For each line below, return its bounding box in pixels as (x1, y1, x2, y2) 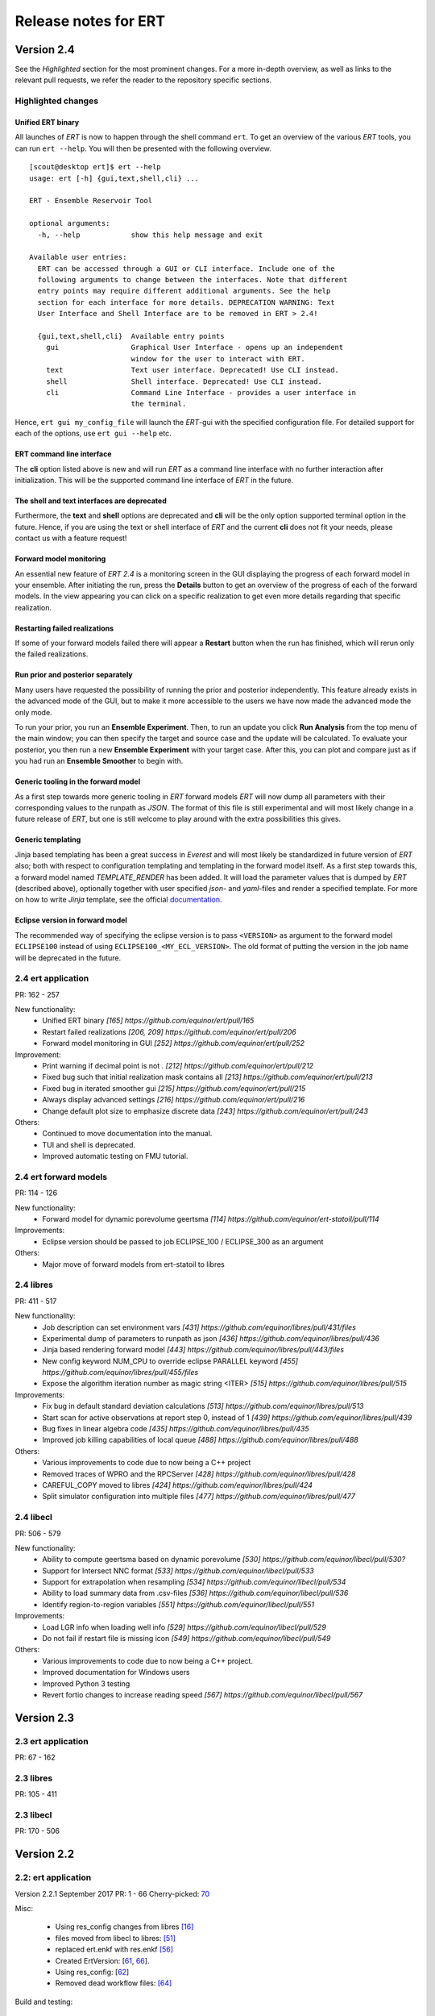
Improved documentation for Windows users (42, 1668, 190, 1677)
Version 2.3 (14, 1710, 75, 1725)
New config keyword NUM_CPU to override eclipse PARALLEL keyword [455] (42, 1356, 298, 1366)
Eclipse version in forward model (14, 915, 128, 925)
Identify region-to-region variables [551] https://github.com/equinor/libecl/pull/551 (42, 1599, 314, 1609)
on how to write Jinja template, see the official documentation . (14, 895, 222, 905)
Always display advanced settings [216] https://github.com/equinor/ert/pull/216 (42, 1095, 305, 1105)
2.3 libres (14, 1772, 53, 1784)
